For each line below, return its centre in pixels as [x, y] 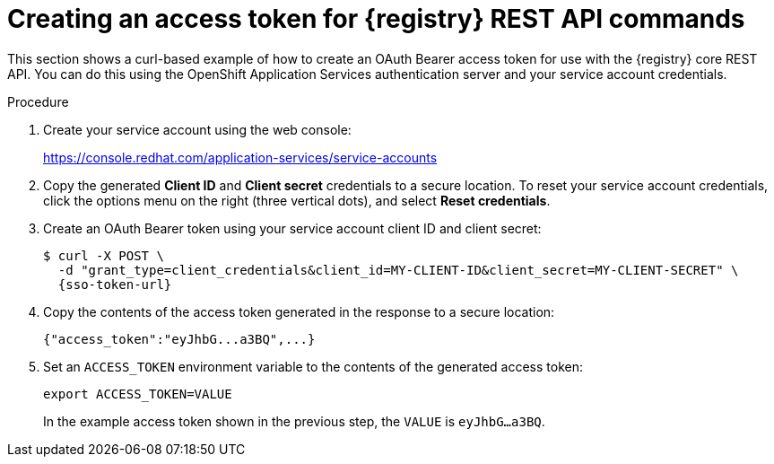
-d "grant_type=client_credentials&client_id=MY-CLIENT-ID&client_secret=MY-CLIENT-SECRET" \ [398, 270]
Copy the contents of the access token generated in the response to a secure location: [299, 311]
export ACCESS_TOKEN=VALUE [138, 394]
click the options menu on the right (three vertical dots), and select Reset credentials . [297, 200]
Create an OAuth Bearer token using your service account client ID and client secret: [292, 228]
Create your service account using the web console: [197, 129]
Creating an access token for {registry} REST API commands [376, 19]
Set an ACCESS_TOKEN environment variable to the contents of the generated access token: [313, 366]
